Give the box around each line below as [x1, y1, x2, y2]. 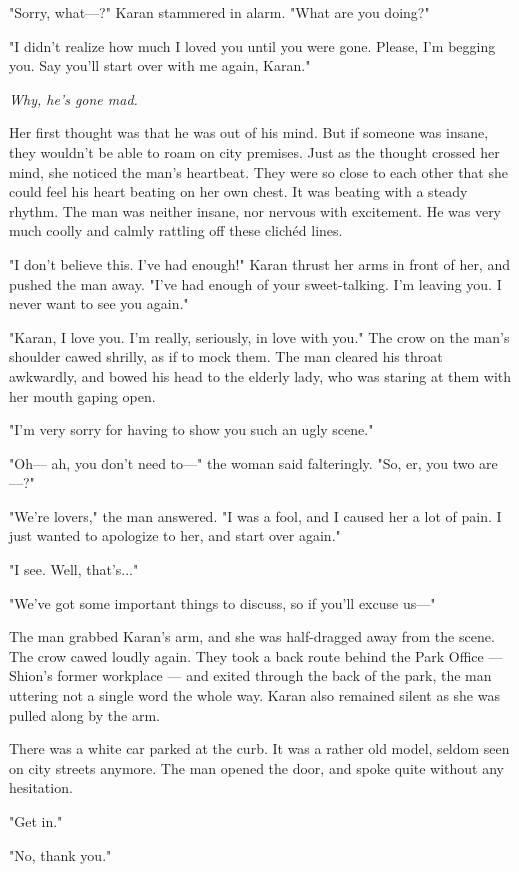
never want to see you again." [9, 293, 189, 314]
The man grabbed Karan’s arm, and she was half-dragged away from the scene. [9, 626, 495, 647]
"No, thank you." [9, 844, 112, 865]
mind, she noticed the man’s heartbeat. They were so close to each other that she [9, 161, 508, 182]
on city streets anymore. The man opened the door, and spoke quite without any [9, 757, 505, 778]
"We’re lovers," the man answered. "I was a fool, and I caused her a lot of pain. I [9, 505, 502, 526]
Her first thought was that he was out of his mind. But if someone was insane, [9, 122, 489, 143]
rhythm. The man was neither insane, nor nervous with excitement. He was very [9, 200, 502, 221]
